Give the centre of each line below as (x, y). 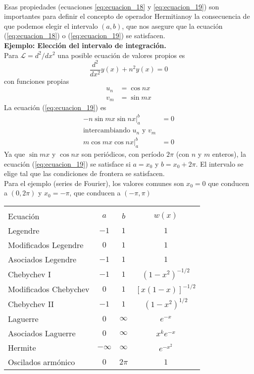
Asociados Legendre (42, 259)
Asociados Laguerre (42, 333)
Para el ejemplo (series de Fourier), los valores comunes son (94, 183)
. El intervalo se (220, 163)
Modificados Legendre (46, 245)
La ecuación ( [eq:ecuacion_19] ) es (55, 107)
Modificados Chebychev (49, 289)
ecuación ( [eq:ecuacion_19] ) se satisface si (67, 163)
